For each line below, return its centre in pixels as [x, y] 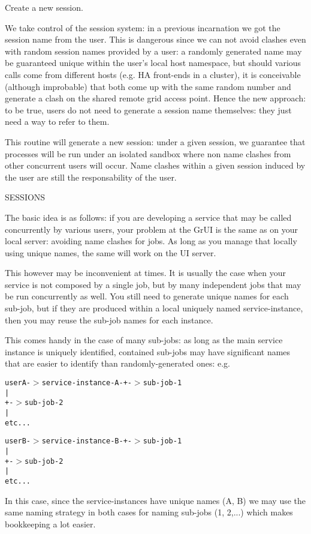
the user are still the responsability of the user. [91, 177]
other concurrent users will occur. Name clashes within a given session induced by [155, 165]
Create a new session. [44, 7]
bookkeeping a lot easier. [50, 523]
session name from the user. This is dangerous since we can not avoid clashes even [155, 39]
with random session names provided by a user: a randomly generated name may [153, 51]
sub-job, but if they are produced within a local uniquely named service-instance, [154, 308]
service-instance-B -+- [87, 441]
